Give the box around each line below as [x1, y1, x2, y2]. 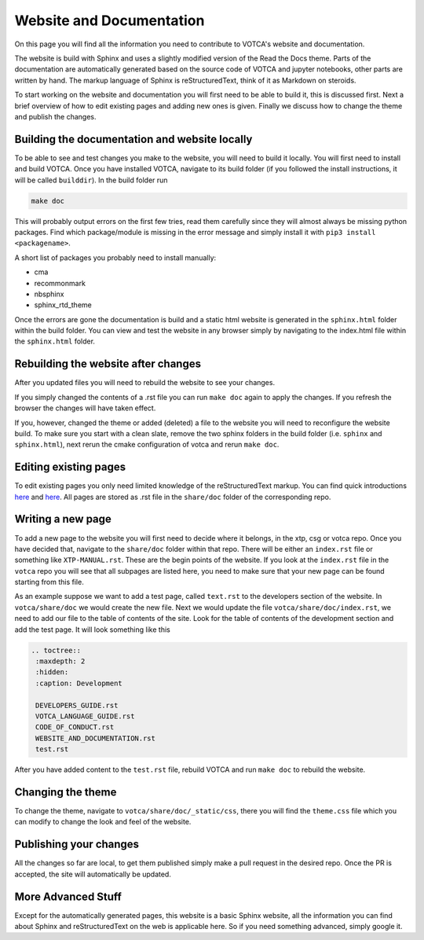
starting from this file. [14, 578, 84, 587]
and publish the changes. [14, 112, 97, 121]
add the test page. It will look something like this [14, 625, 170, 634]
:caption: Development [35, 678, 123, 688]
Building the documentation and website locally [14, 132, 253, 145]
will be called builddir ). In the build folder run [14, 175, 168, 185]
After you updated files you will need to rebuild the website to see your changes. [14, 378, 275, 387]
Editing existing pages [14, 461, 126, 474]
